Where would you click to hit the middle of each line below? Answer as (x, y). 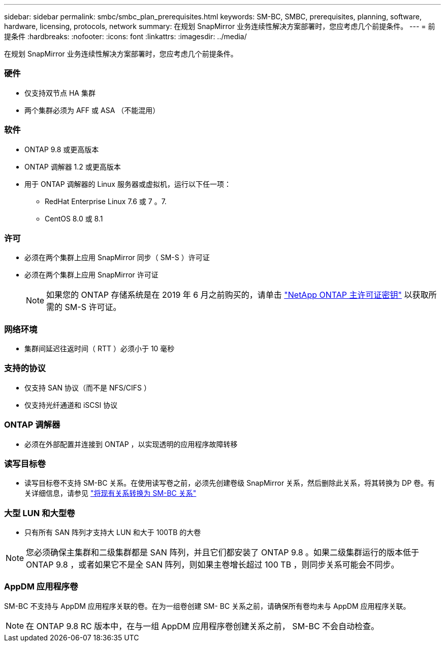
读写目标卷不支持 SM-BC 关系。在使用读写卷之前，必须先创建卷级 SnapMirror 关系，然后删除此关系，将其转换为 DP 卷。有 (230, 483)
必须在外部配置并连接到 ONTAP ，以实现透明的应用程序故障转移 (131, 444)
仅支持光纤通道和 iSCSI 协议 (71, 405)
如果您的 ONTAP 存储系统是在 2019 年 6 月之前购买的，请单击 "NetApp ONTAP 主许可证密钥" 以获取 (237, 295)
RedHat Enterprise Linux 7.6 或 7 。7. (106, 201)
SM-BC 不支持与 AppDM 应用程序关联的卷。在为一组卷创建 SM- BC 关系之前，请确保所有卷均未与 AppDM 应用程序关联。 (207, 606)
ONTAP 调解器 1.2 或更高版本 (73, 166)
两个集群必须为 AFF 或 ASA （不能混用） (92, 110)
